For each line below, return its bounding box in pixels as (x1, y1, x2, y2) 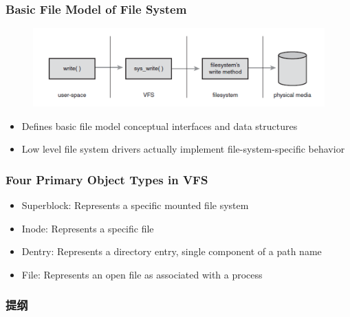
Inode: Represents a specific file (21, 221, 154, 235)
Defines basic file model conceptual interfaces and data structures (21, 118, 298, 133)
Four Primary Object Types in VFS (6, 171, 208, 188)
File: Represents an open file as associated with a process (21, 267, 263, 281)
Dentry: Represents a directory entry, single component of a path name (21, 244, 322, 259)
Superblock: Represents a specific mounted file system (21, 198, 249, 212)
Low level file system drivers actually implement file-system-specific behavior (21, 142, 345, 156)
